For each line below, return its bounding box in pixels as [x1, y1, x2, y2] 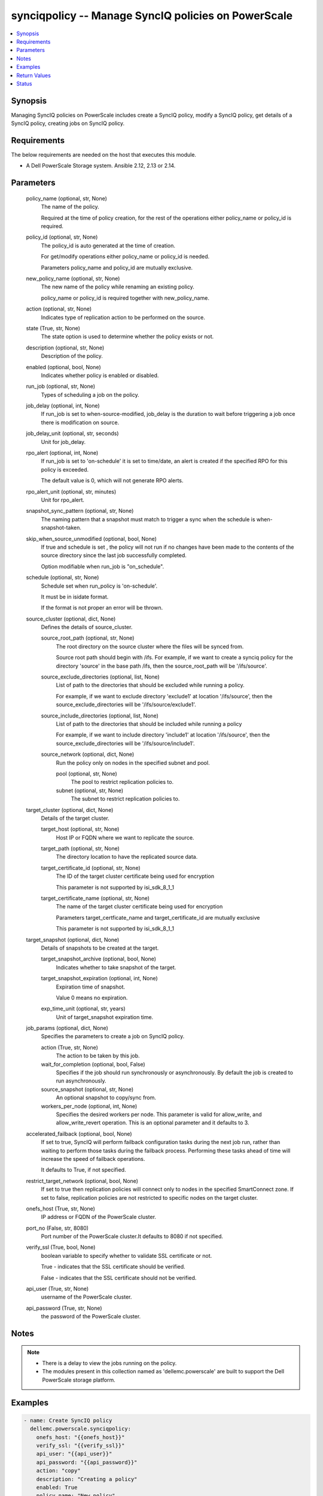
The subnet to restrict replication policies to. [71, 795, 180, 802]
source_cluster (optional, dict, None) [26, 615, 116, 622]
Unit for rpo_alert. [41, 497, 85, 503]
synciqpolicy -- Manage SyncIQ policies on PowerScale [11, 9, 293, 22]
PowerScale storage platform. [42, 1376, 116, 1384]
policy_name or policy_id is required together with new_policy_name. [41, 294, 209, 302]
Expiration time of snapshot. [56, 983, 126, 990]
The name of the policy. [41, 203, 100, 211]
